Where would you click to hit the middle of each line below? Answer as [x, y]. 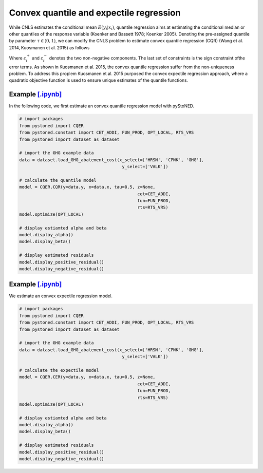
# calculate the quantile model [58, 180]
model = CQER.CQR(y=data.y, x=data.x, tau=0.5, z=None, [87, 187]
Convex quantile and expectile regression [95, 13]
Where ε [18, 58]
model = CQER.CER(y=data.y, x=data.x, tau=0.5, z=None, [87, 377]
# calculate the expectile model [59, 370]
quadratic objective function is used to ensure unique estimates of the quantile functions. [99, 80]
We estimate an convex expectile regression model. [61, 296]
